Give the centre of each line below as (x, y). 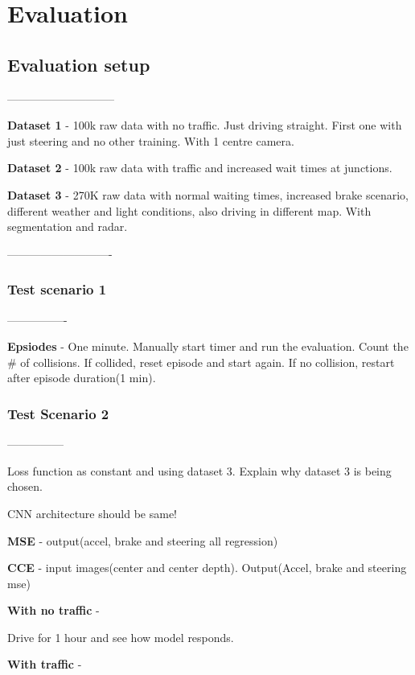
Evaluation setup (79, 64)
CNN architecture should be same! (92, 513)
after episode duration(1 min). (82, 378)
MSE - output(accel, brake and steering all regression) (143, 540)
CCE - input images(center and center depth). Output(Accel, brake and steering (207, 568)
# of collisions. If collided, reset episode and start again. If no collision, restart (201, 362)
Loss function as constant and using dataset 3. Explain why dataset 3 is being (199, 470)
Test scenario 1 (57, 289)
